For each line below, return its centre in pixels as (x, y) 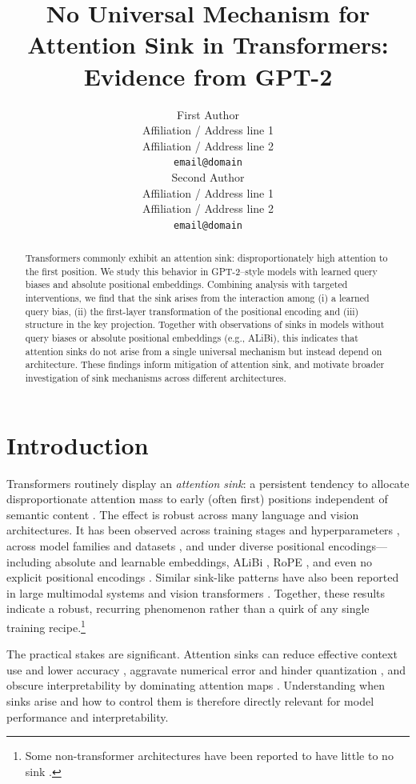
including (29, 561)
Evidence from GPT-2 (208, 76)
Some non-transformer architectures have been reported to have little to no (209, 756)
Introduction (78, 444)
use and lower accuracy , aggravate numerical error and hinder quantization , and (206, 669)
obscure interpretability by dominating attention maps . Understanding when (196, 685)
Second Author (208, 176)
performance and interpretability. (88, 716)
